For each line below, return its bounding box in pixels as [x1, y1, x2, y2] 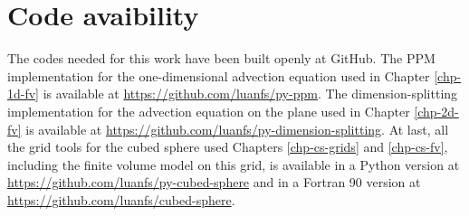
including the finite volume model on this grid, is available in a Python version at [7, 155, 460, 174]
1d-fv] [7, 84, 40, 103]
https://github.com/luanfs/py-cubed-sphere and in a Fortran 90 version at [7, 173, 421, 192]
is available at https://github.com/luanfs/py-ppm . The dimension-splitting [43, 84, 458, 103]
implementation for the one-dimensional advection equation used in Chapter [7, 66, 430, 85]
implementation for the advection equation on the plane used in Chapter [7, 101, 410, 120]
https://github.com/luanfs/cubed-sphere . [7, 190, 235, 209]
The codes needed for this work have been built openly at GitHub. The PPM [7, 49, 435, 68]
